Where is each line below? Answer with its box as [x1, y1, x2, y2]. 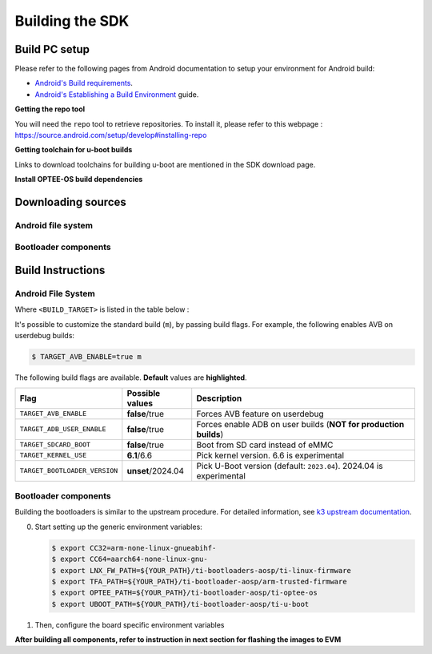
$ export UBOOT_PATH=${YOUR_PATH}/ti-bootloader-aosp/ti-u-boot [51, 599, 310, 608]
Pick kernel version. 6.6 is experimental [196, 450, 344, 461]
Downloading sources [14, 196, 127, 208]
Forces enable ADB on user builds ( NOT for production [196, 418, 405, 430]
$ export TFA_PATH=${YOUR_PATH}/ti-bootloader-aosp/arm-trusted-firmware [51, 577, 347, 586]
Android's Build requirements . [34, 79, 134, 88]
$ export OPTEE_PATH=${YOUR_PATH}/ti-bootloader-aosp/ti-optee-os [51, 588, 318, 597]
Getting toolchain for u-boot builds [14, 145, 133, 155]
